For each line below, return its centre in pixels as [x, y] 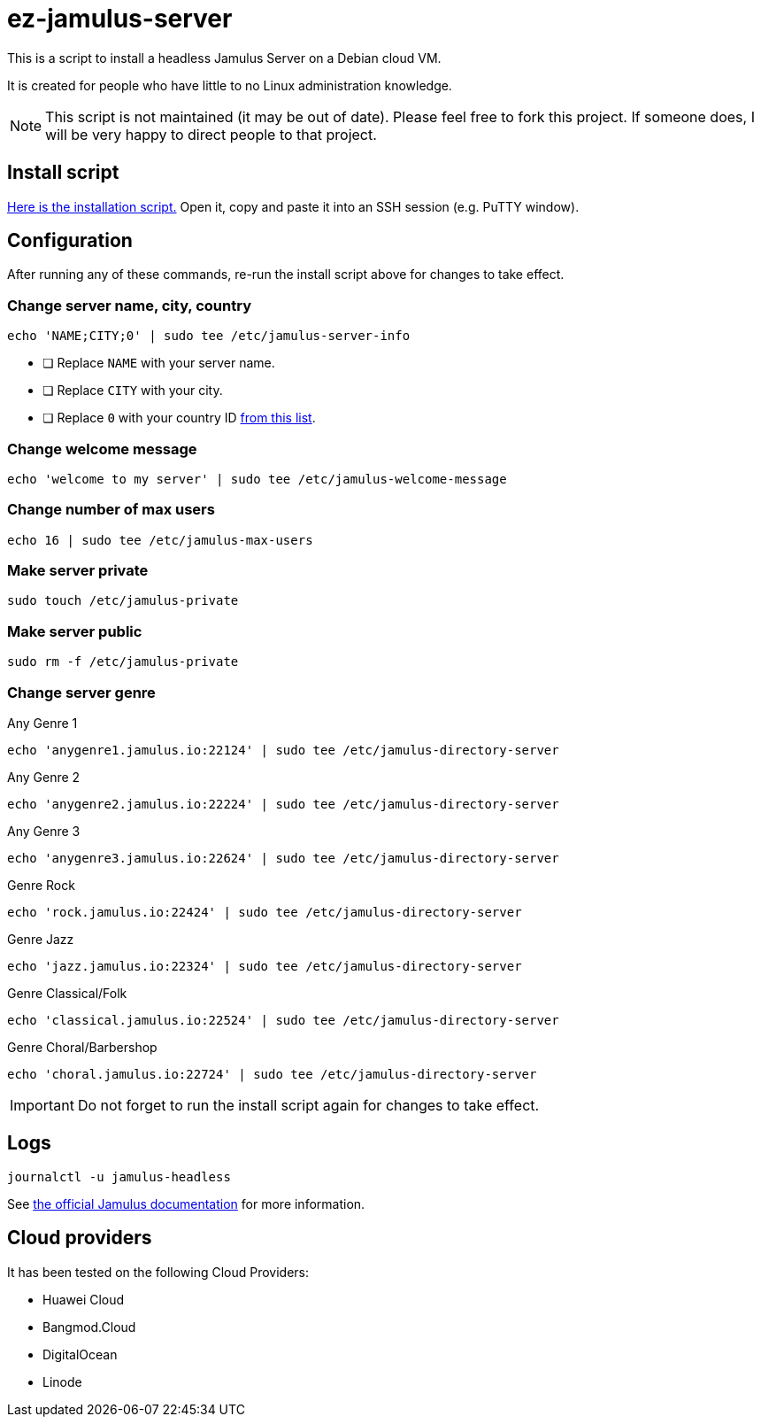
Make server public [75, 631]
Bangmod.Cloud [89, 1327]
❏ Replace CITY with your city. [133, 391]
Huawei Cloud [84, 1299]
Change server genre [81, 692]
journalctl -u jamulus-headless [119, 1176]
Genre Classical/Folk [67, 993]
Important [42, 1105]
